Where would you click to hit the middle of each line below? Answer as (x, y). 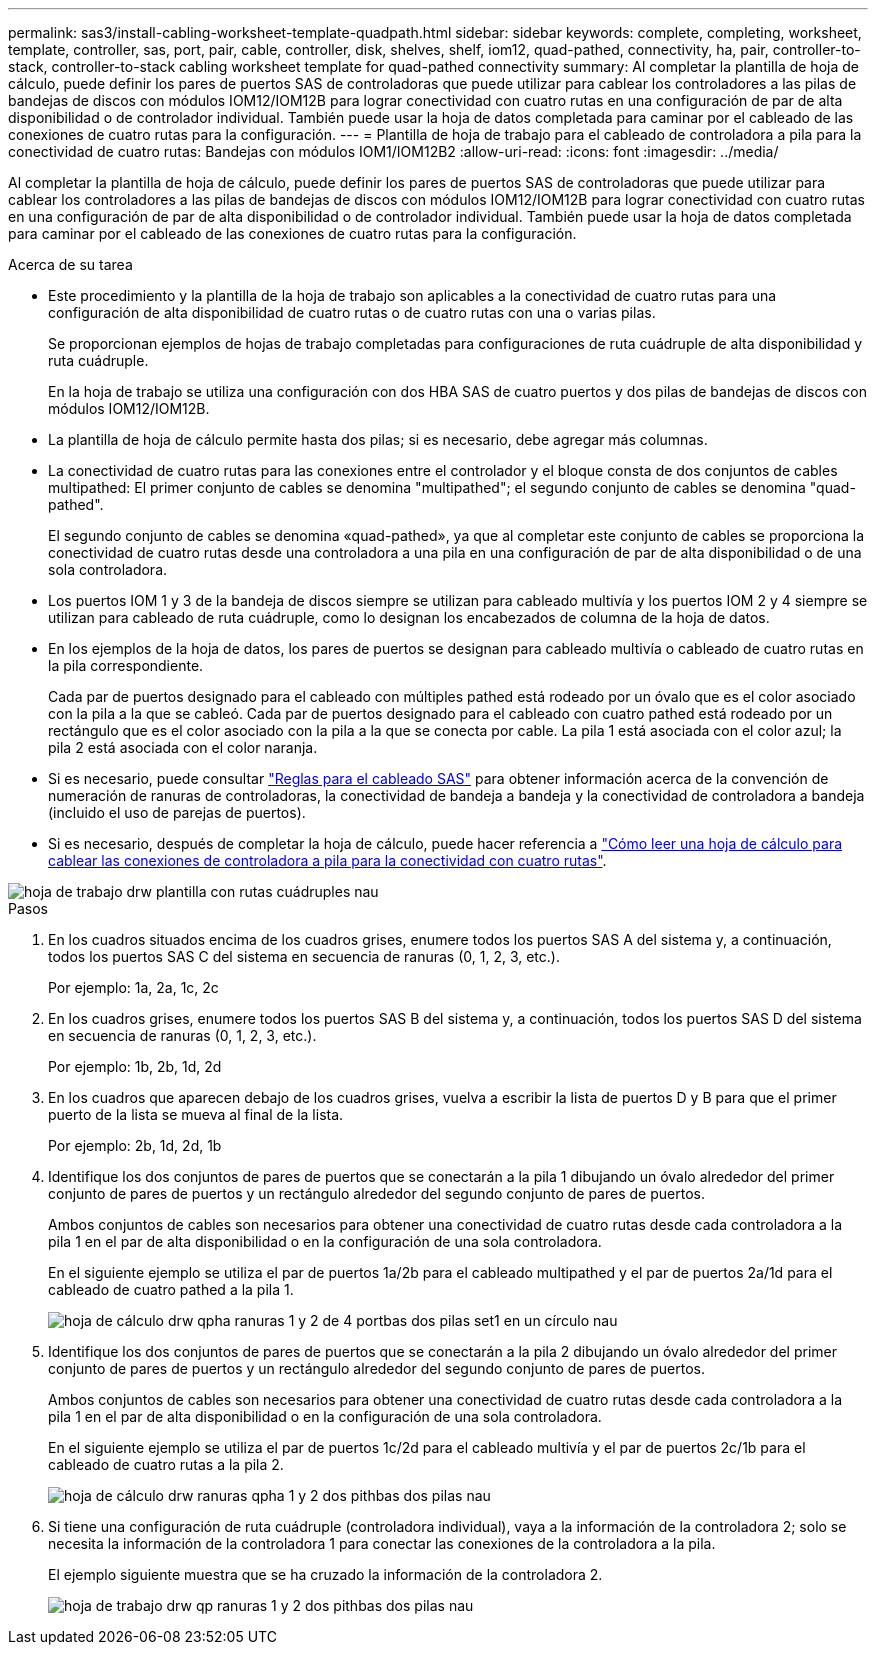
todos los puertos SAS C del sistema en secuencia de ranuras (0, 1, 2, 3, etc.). (304, 956)
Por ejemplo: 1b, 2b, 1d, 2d (135, 1066)
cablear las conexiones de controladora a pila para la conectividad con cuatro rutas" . (327, 860)
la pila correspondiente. (126, 665)
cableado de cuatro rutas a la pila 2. (166, 1464)
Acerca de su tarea (70, 264)
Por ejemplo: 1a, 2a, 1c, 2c (133, 987)
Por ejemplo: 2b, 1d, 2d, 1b (135, 1145)
